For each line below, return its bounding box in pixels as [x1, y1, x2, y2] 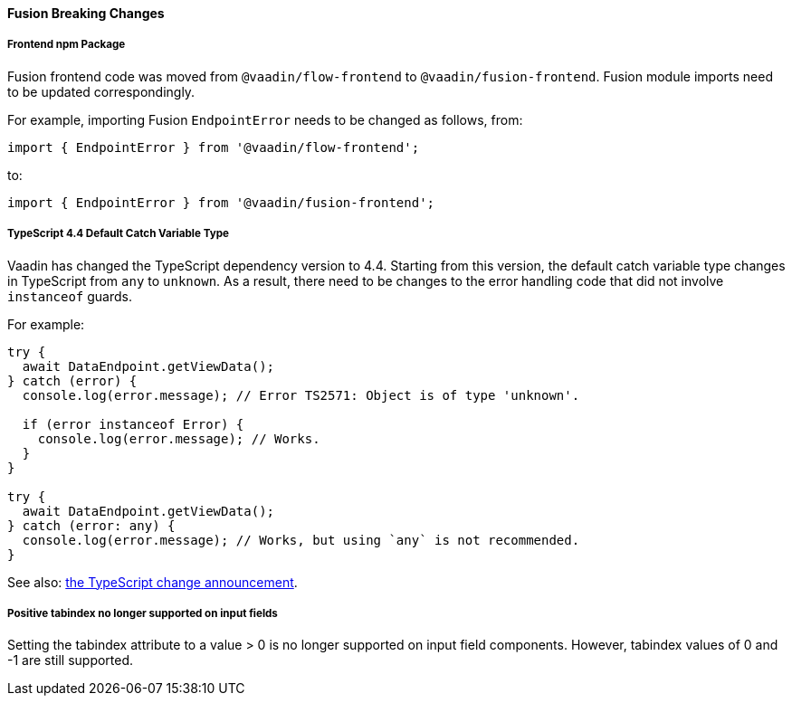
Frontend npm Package [7, 38, 126, 52]
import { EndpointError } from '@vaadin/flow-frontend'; [7, 139, 420, 155]
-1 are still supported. [7, 652, 134, 669]
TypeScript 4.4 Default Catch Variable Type [7, 227, 229, 241]
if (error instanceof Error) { [22, 416, 244, 432]
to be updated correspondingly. [7, 83, 196, 100]
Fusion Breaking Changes [7, 5, 165, 21]
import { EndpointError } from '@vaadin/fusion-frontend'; [7, 195, 435, 210]
